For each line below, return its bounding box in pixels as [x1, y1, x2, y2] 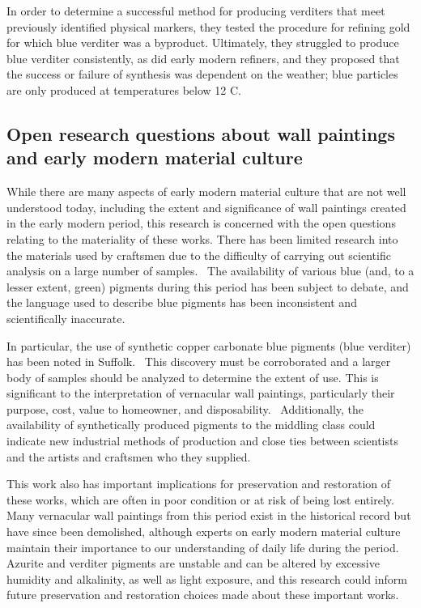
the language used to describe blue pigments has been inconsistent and [6, 294, 357, 311]
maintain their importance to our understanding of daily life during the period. [6, 538, 399, 555]
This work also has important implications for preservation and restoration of [6, 475, 391, 492]
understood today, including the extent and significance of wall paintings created [6, 198, 406, 215]
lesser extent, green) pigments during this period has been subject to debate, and [6, 278, 409, 295]
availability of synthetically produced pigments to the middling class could [6, 416, 376, 433]
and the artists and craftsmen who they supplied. [6, 448, 251, 465]
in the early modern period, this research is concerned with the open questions [6, 215, 396, 232]
